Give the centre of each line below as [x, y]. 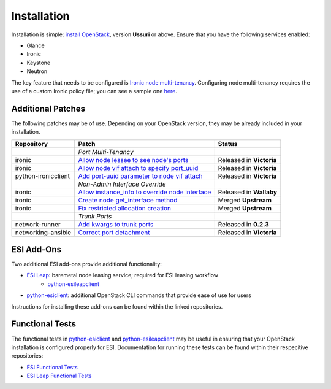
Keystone [39, 63]
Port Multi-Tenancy [106, 152]
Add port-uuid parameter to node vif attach [140, 176]
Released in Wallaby [248, 192]
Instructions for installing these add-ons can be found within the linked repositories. [117, 306]
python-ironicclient [43, 176]
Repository [32, 144]
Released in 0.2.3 [243, 224]
